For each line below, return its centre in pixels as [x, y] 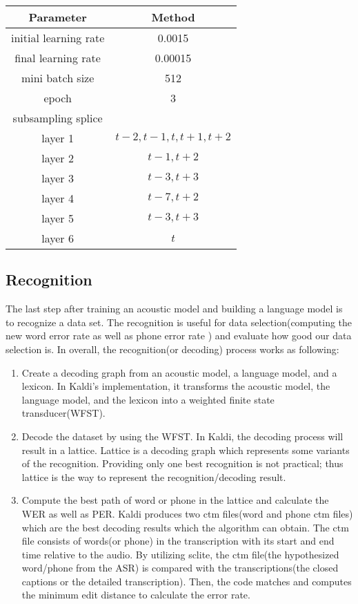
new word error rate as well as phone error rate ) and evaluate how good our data [179, 336]
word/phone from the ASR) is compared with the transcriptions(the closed [180, 568]
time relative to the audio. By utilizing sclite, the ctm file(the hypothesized [180, 554]
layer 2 [58, 158]
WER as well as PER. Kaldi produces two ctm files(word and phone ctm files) [187, 513]
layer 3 [58, 178]
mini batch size [58, 78]
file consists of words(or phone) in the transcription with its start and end [178, 541]
